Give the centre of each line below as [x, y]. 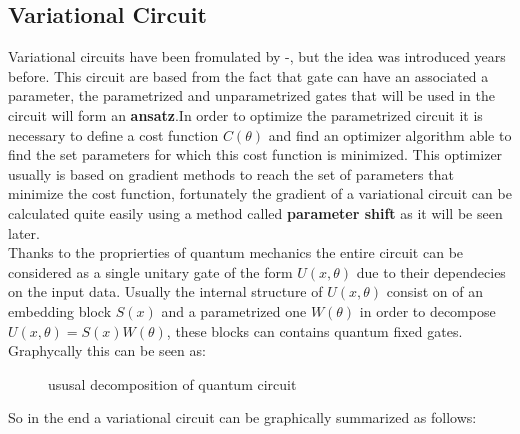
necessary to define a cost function [113, 134]
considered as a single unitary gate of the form [150, 271]
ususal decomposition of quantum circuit [172, 383]
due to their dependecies [431, 271]
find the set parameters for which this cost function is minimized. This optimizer [255, 154]
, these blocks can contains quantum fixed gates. [314, 330]
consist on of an [434, 291]
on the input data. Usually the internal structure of [165, 291]
